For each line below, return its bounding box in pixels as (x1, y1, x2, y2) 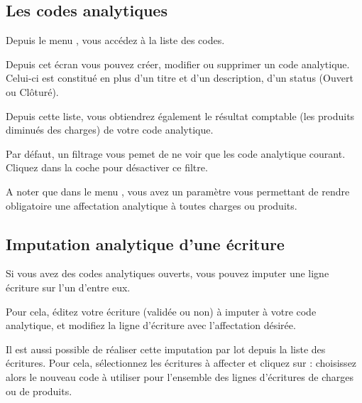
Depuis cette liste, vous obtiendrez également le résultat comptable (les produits (6, 108, 355, 123)
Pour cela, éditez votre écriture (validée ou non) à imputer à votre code (6, 303, 317, 318)
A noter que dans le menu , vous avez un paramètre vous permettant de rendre (6, 183, 350, 198)
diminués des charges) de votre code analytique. (6, 122, 214, 137)
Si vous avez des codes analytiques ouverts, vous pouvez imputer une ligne (6, 266, 329, 281)
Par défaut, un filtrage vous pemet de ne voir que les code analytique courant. (6, 146, 346, 161)
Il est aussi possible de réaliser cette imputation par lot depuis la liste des (6, 341, 326, 356)
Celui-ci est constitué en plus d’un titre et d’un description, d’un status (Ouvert (6, 70, 353, 85)
